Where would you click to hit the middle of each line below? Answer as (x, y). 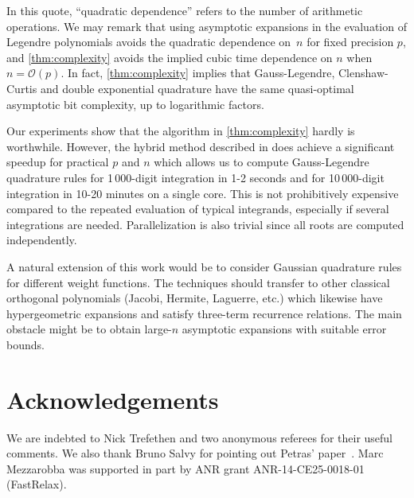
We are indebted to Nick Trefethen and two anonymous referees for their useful (200, 437)
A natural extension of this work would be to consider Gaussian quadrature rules (204, 266)
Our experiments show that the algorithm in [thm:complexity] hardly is (181, 131)
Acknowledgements (113, 399)
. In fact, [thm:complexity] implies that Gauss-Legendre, (198, 73)
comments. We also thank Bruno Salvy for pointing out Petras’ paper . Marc (195, 453)
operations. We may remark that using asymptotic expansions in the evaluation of (207, 26)
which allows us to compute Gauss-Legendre (262, 162)
